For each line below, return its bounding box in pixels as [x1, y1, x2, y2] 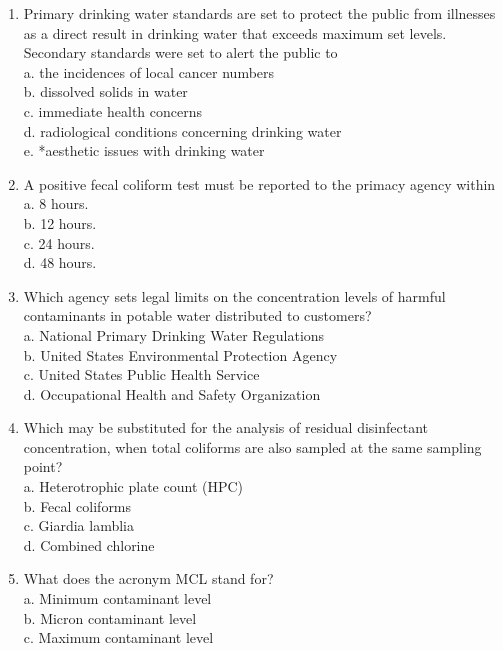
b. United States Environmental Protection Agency [23, 344, 338, 365]
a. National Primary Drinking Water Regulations [23, 324, 325, 345]
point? [23, 456, 63, 477]
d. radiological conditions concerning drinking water [23, 120, 342, 141]
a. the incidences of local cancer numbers [23, 61, 275, 82]
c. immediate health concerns [23, 100, 203, 121]
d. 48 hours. [23, 252, 97, 273]
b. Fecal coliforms [23, 495, 132, 516]
